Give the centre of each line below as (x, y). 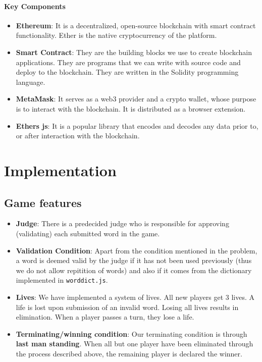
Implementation (60, 170)
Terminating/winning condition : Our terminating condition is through (132, 333)
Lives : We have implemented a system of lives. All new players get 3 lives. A (135, 297)
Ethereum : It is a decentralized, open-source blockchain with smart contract (136, 25)
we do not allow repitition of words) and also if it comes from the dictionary (134, 270)
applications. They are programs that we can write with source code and (128, 62)
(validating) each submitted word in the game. (88, 233)
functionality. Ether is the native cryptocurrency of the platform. (116, 35)
